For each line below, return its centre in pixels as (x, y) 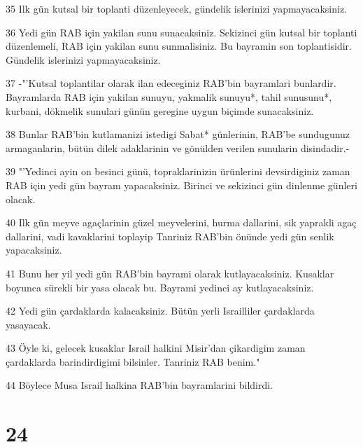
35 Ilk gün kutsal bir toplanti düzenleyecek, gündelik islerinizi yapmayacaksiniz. (177, 8)
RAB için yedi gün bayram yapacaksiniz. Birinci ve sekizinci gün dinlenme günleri (181, 185)
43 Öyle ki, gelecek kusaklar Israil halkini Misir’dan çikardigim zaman (156, 348)
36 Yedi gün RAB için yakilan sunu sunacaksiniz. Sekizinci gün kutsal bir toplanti (181, 32)
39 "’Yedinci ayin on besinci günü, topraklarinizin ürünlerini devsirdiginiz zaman (178, 171)
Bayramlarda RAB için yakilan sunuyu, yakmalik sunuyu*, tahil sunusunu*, (169, 96)
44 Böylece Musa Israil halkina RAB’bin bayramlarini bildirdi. (140, 385)
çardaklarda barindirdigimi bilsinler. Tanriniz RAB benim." (133, 361)
